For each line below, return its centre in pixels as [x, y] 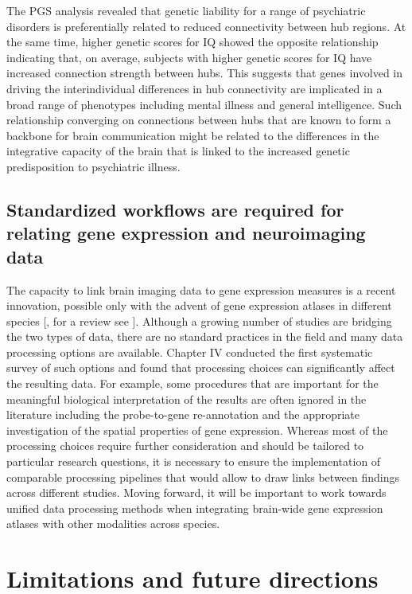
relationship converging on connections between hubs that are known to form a [199, 120]
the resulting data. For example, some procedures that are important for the [192, 383]
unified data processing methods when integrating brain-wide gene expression [195, 508]
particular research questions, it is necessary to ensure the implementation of [194, 461]
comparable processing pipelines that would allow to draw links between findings [203, 477]
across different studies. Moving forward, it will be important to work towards [196, 492]
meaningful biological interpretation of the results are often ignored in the [187, 399]
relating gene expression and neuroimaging [186, 233]
